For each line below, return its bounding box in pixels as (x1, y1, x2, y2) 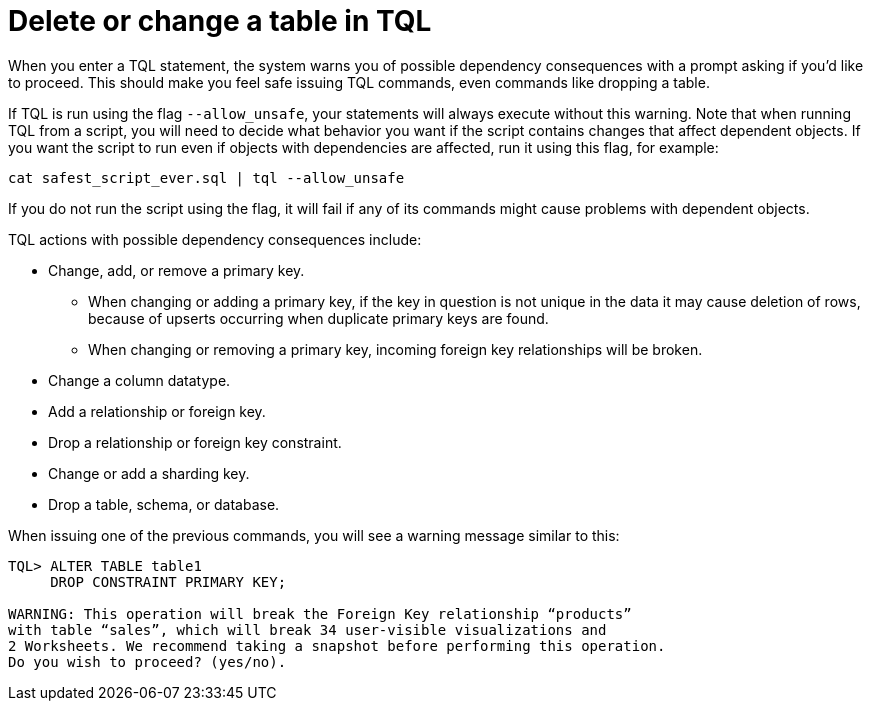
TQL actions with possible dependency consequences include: (8, 230, 422, 248)
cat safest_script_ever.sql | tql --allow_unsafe (8, 169, 405, 186)
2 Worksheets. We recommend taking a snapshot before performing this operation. (8, 637, 666, 654)
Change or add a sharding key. (48, 464, 250, 482)
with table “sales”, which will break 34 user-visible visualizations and (8, 621, 607, 638)
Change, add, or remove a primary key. (48, 261, 305, 279)
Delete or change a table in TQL (8, 4, 432, 38)
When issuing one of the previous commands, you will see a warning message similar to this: (8, 526, 620, 544)
